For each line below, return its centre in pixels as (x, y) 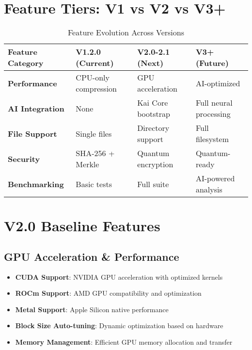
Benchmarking (36, 184)
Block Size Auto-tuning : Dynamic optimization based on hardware (119, 326)
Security (24, 159)
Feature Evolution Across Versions (126, 32)
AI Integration (36, 108)
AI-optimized (218, 83)
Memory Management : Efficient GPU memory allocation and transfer (124, 342)
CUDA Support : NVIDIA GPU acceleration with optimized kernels (119, 277)
